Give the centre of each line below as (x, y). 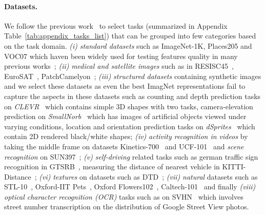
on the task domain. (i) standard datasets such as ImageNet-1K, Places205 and (128, 45)
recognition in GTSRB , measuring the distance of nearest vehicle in (112, 167)
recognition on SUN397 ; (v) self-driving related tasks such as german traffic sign (131, 156)
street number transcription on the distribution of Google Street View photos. (127, 207)
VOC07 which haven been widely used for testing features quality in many (121, 56)
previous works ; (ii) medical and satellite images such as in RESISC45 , (119, 66)
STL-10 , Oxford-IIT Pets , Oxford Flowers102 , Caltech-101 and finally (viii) (130, 187)
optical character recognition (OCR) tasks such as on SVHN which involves (124, 196)
